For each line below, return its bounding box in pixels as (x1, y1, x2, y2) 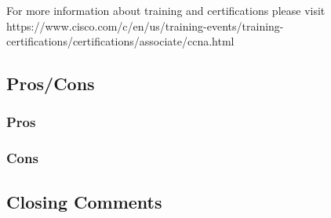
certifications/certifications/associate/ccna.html (6, 33, 235, 49)
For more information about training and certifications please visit (6, 2, 326, 18)
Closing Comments (6, 189, 162, 213)
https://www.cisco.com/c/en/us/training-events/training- (6, 17, 284, 34)
